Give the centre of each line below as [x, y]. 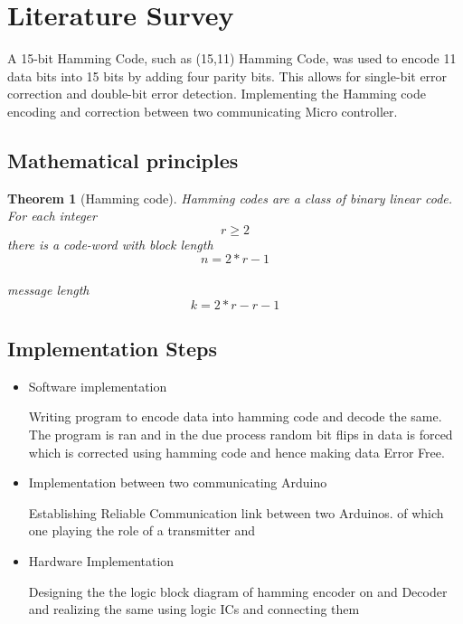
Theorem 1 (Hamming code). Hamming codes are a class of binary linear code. [230, 198]
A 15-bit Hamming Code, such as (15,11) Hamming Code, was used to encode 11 [232, 58]
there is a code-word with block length [110, 244]
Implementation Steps [112, 349]
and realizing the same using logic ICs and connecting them [194, 609]
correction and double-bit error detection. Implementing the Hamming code [217, 94]
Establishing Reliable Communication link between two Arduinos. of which [236, 512]
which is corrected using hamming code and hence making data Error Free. [236, 452]
